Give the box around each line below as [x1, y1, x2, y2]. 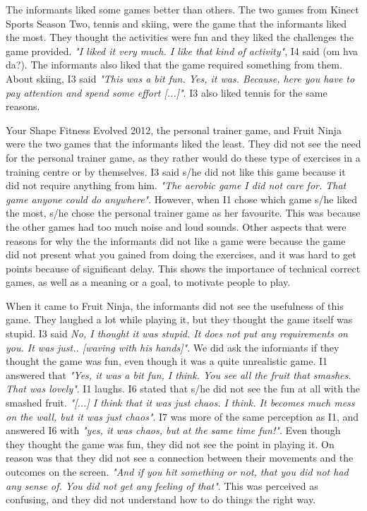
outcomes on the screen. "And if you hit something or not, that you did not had [6, 464, 349, 479]
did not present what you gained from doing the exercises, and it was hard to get [6, 247, 356, 262]
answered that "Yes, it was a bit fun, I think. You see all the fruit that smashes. [6, 367, 351, 382]
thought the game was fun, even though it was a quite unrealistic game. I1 [6, 354, 328, 368]
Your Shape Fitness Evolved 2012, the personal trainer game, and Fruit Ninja [6, 122, 342, 137]
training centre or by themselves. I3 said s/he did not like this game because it [6, 164, 346, 179]
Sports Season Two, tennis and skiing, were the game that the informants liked [6, 16, 347, 30]
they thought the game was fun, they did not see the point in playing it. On [6, 436, 335, 451]
